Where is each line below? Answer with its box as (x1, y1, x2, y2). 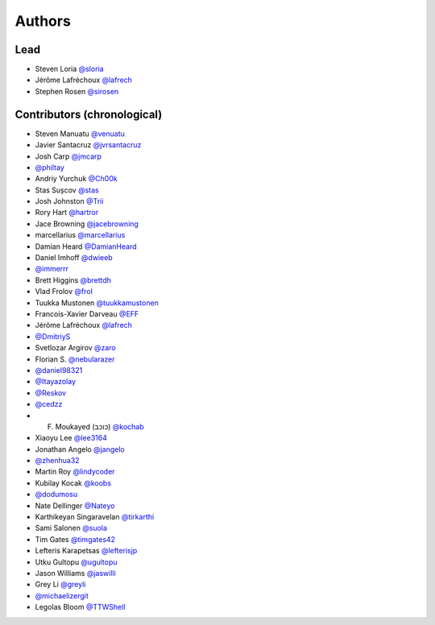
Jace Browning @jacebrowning (35, 218, 139, 229)
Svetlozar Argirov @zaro (35, 343, 116, 353)
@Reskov (35, 387, 67, 398)
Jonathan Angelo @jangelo (35, 444, 125, 454)
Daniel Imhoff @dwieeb (35, 253, 113, 263)
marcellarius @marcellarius (35, 230, 126, 240)
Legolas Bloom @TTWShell (35, 602, 126, 612)
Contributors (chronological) (14, 107, 163, 121)
